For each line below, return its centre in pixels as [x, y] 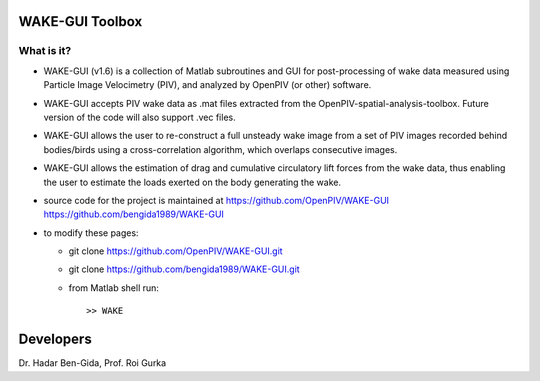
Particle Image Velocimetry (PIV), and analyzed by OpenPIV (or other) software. [207, 85]
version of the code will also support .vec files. [139, 117]
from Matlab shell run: [114, 287]
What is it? [45, 51]
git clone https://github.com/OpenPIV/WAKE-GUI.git [176, 251]
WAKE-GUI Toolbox [80, 21]
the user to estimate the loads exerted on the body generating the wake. [192, 182]
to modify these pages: [91, 232]
